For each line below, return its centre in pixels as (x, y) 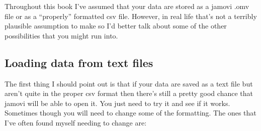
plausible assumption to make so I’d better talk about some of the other (116, 26)
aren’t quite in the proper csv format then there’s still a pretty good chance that (129, 93)
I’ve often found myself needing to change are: (76, 122)
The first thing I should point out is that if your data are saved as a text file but (129, 83)
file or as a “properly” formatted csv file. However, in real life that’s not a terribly (131, 16)
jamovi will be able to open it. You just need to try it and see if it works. (117, 103)
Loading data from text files (79, 62)
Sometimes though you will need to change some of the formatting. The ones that (130, 113)
